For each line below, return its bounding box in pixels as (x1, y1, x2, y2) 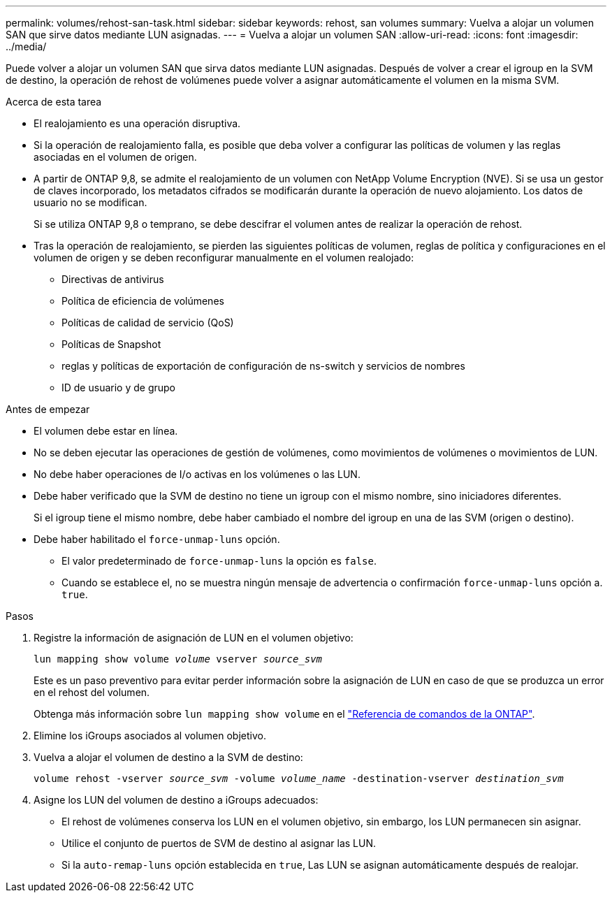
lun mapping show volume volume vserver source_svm (34, 653, 323, 665)
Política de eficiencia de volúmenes (61, 295, 224, 307)
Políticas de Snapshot (61, 338, 161, 350)
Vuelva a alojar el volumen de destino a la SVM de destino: (34, 751, 303, 763)
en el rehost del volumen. (34, 686, 150, 698)
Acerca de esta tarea (6, 96, 102, 108)
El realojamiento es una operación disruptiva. (34, 117, 241, 129)
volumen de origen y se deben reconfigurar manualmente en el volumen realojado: (34, 252, 414, 263)
